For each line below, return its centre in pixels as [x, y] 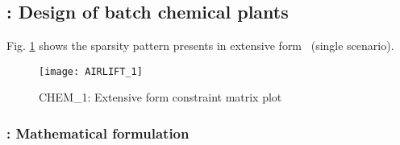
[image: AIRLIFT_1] [91, 71]
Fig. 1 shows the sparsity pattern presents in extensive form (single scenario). [200, 46]
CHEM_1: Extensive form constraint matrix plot [160, 97]
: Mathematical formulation [98, 133]
